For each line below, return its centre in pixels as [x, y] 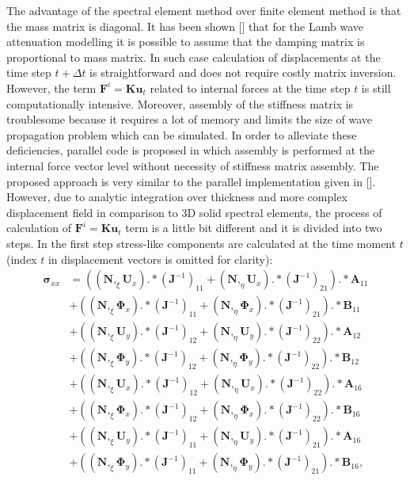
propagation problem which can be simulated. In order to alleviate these [182, 134]
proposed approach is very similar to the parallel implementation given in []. [191, 181]
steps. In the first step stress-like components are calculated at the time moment [201, 243]
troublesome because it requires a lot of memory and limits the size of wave [190, 119]
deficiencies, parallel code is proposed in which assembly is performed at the [191, 150]
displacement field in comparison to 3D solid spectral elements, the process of [194, 212]
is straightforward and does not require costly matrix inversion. [243, 72]
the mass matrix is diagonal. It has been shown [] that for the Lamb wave [185, 26]
